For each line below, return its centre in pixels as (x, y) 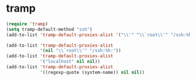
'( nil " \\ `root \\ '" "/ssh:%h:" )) (80, 51)
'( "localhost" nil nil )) (70, 62)
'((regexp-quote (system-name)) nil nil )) (92, 72)
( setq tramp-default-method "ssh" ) (49, 29)
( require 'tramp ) (27, 24)
